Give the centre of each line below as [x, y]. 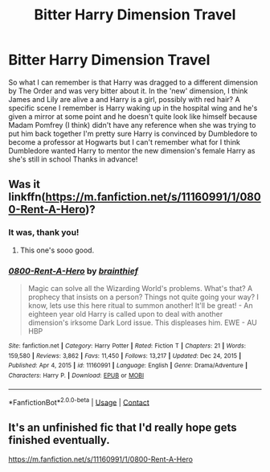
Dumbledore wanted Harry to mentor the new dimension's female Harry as [132, 150]
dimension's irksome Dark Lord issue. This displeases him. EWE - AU [142, 322]
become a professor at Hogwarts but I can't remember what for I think [125, 142]
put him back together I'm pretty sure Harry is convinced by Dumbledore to [133, 133]
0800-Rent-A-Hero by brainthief [74, 271]
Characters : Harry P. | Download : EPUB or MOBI [76, 376]
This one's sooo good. [57, 250]
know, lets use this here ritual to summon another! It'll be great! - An [140, 305]
